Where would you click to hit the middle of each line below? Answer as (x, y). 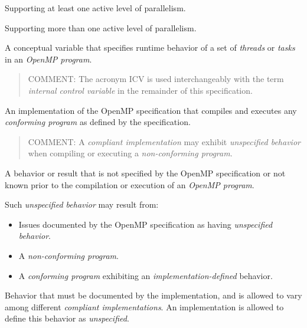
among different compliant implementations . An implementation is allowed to (144, 306)
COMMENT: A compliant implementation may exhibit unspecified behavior (164, 141)
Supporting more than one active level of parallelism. (101, 27)
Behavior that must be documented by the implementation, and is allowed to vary (153, 295)
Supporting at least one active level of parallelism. (95, 8)
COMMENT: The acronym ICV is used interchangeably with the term (156, 79)
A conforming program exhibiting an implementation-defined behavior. (146, 275)
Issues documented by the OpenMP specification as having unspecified (146, 224)
